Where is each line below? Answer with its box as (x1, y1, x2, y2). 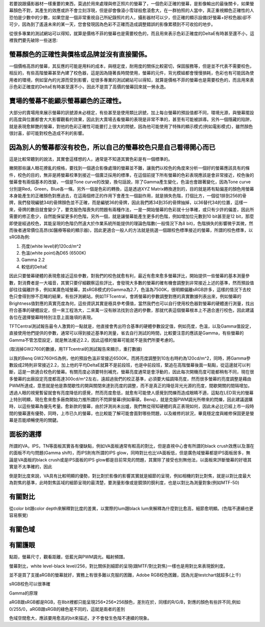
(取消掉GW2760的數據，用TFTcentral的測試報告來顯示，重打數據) (9, 346, 142, 352)
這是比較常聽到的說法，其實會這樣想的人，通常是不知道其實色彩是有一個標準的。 (9, 156, 173, 162)
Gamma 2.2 (21, 257, 45, 263)
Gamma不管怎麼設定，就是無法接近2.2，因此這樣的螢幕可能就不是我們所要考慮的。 (9, 337, 178, 343)
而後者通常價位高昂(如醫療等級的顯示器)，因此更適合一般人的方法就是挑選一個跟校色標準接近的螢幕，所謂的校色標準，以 (9, 227, 253, 233)
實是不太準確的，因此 (9, 463, 53, 470)
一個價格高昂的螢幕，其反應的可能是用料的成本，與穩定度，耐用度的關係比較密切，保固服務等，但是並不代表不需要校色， (9, 63, 254, 69)
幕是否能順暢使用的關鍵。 (9, 417, 61, 423)
